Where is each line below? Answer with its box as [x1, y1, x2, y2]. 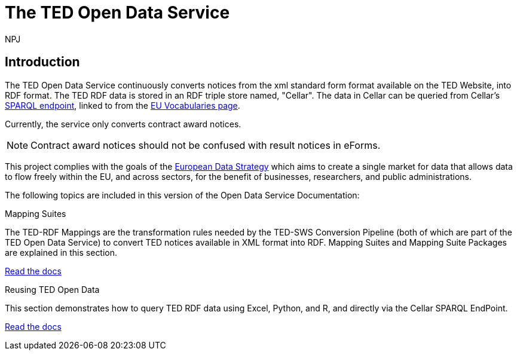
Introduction [5, 54, 80, 70]
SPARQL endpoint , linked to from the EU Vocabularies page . [5, 100, 240, 111]
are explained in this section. [5, 247, 118, 258]
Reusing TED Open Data [5, 284, 100, 295]
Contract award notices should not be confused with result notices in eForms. [30, 139, 381, 151]
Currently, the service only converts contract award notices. [5, 118, 241, 129]
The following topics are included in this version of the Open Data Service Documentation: [5, 189, 360, 200]
